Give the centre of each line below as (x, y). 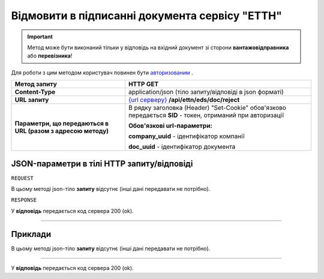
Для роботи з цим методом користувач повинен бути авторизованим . (102, 73)
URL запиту (32, 100)
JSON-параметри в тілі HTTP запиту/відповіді (102, 163)
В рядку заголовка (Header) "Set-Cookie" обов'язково (207, 108)
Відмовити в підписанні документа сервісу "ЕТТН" (146, 16)
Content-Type (35, 92)
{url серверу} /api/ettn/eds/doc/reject (184, 100)
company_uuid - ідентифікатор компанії (187, 136)
